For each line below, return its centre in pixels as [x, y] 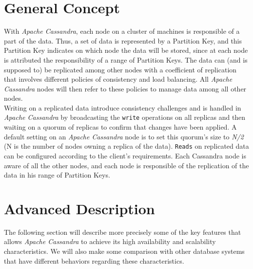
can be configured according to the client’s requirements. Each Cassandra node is [125, 155]
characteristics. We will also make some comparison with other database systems [124, 251]
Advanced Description [79, 208]
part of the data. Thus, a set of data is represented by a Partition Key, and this [123, 40]
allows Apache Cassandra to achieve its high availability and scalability [110, 241]
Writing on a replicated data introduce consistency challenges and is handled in [123, 107]
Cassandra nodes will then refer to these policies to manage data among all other [125, 88]
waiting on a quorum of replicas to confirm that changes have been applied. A [120, 127]
